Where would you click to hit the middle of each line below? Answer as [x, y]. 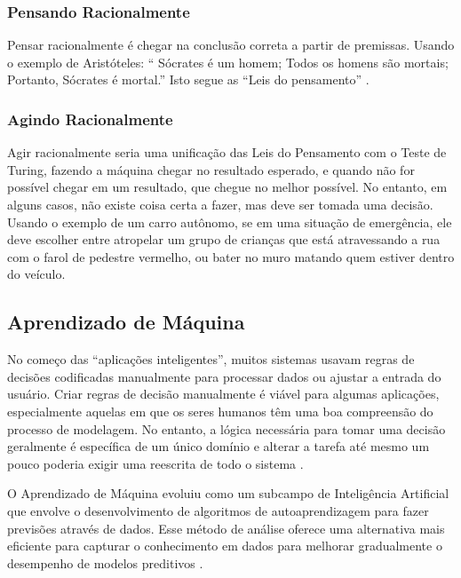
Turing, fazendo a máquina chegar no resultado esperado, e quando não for [211, 169]
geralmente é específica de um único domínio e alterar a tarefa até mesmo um [219, 446]
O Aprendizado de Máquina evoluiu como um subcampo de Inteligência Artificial [228, 493]
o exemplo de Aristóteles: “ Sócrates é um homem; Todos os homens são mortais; [228, 62]
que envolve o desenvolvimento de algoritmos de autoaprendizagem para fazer [218, 510]
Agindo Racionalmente [90, 119]
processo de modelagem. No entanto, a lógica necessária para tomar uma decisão [227, 428]
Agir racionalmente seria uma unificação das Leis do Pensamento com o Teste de [227, 152]
